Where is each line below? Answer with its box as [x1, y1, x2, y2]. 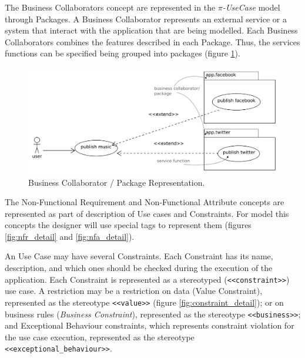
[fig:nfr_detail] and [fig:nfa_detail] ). [5, 230, 135, 242]
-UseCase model [222, 1, 280, 13]
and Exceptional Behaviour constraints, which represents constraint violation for [5, 319, 294, 332]
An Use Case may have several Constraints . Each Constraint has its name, [5, 250, 273, 262]
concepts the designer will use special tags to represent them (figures [5, 219, 252, 231]
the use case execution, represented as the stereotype [5, 330, 195, 343]
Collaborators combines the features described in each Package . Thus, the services [5, 35, 300, 48]
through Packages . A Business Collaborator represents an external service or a [5, 12, 287, 25]
